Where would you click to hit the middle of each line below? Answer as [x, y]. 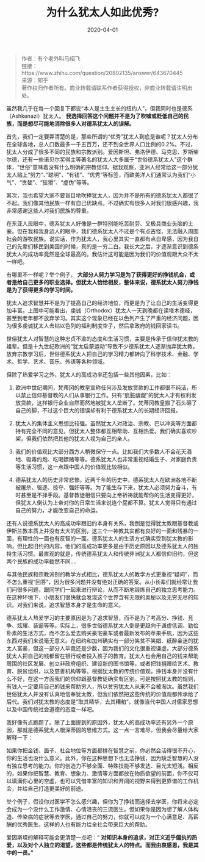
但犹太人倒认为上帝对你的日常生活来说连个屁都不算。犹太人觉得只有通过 [106, 502]
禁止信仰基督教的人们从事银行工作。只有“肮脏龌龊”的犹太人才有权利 [106, 395]
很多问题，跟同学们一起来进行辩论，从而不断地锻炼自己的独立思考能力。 [108, 589]
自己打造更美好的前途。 [57, 788]
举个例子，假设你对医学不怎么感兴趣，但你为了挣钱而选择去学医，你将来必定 [103, 801]
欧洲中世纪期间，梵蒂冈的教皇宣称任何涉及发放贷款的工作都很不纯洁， [103, 387]
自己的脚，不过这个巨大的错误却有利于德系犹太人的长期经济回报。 [98, 410]
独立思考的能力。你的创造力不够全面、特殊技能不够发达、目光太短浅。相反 [105, 766]
